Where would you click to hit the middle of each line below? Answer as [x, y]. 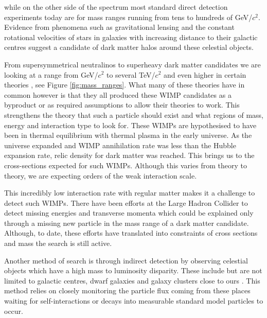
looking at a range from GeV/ [51, 74]
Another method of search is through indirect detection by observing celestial [126, 260]
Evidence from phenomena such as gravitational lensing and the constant [119, 27]
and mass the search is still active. [58, 243]
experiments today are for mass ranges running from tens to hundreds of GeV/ [128, 17]
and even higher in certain [205, 74]
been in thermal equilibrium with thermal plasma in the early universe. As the [128, 135]
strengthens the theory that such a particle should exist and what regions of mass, [134, 114]
